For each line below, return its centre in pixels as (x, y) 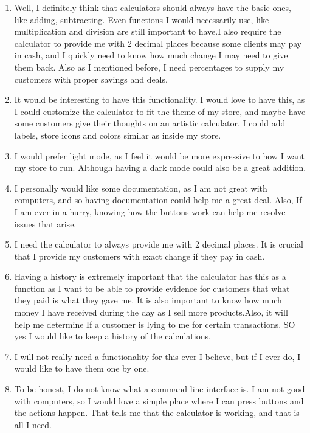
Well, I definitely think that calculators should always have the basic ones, (153, 7)
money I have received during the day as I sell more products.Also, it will (151, 312)
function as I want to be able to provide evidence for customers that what (152, 288)
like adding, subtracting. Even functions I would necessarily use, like (142, 19)
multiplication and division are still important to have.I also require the (148, 31)
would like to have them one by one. (82, 368)
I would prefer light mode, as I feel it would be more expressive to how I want (159, 155)
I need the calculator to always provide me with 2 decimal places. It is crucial (159, 244)
